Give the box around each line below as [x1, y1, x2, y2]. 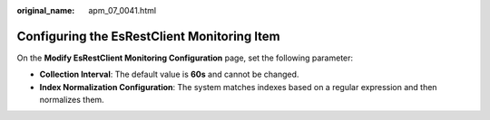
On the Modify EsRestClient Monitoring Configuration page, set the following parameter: [16, 52, 354, 63]
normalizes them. [39, 95, 104, 106]
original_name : [16, 5, 75, 15]
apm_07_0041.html [88, 5, 157, 15]
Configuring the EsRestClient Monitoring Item [16, 28, 280, 44]
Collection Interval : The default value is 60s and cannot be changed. [39, 69, 299, 80]
